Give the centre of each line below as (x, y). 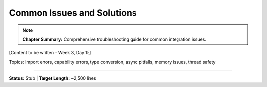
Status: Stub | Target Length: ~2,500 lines (53, 78)
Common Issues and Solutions (73, 13)
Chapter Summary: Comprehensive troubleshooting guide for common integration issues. (114, 39)
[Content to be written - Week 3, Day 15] (50, 53)
